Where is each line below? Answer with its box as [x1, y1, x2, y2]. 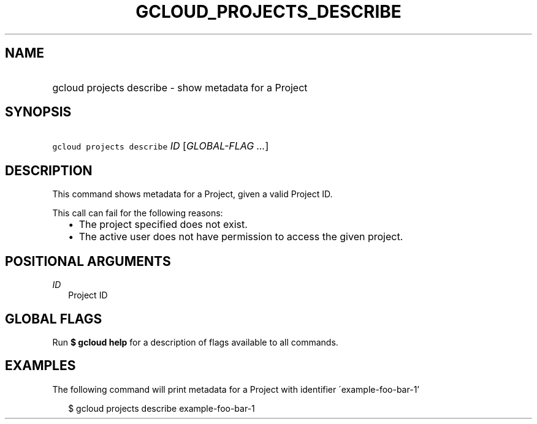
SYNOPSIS [5, 104, 72, 120]
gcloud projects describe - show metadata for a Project [52, 81, 308, 94]
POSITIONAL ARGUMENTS [5, 253, 171, 269]
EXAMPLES [5, 358, 76, 374]
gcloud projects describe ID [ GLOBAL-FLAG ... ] [52, 140, 269, 153]
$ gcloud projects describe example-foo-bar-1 [68, 403, 255, 414]
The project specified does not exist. [78, 218, 248, 231]
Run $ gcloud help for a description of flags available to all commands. [52, 336, 338, 347]
